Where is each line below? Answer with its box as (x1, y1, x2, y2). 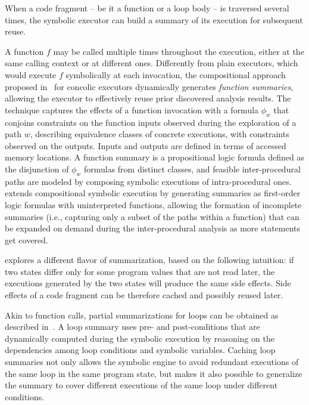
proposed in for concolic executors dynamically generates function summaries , (5, 80, 294, 92)
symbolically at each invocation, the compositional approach (65, 68, 286, 81)
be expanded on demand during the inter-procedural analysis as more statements (5, 222, 301, 234)
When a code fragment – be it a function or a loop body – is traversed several (5, 2, 289, 14)
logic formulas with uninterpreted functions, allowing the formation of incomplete (5, 198, 302, 211)
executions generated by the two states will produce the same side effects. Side (5, 277, 291, 289)
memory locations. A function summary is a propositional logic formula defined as (5, 151, 305, 163)
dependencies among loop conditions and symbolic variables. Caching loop (5, 344, 276, 356)
